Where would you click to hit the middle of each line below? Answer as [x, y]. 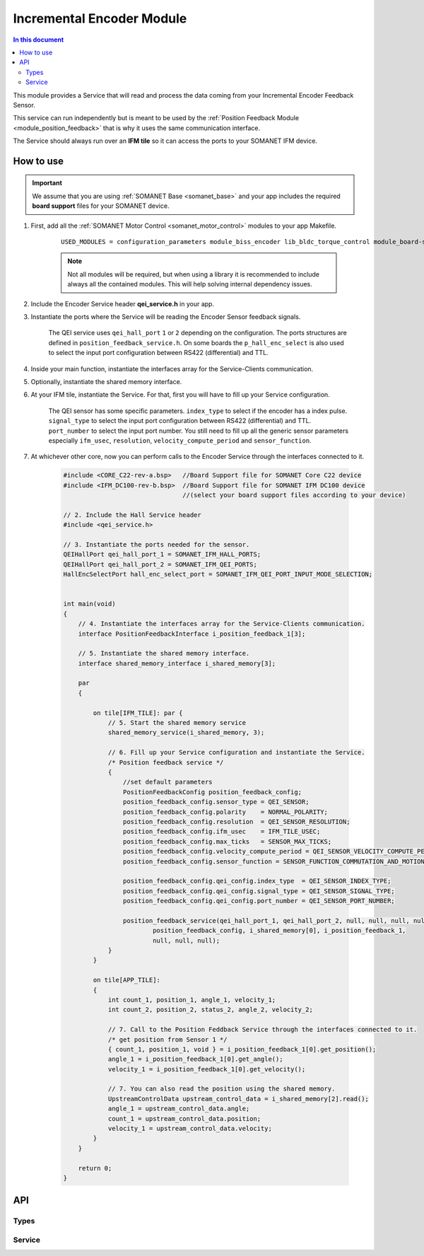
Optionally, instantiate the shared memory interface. [106, 381]
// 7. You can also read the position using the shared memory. [222, 1089]
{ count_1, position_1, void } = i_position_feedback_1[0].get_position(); [242, 1049]
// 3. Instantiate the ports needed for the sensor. [157, 545]
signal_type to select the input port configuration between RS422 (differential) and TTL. [180, 421]
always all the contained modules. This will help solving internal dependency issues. [190, 284]
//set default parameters [167, 782]
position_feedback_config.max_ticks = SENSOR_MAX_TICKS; [227, 841]
